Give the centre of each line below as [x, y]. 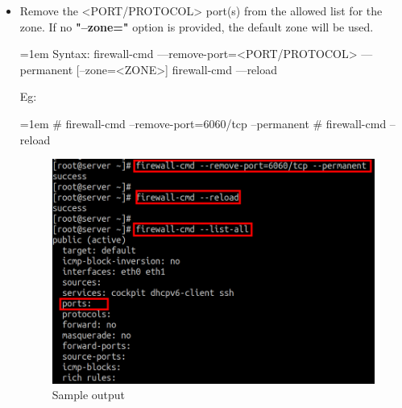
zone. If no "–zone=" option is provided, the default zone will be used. [197, 26]
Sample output [89, 395]
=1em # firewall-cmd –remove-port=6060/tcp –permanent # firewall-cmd [203, 123]
